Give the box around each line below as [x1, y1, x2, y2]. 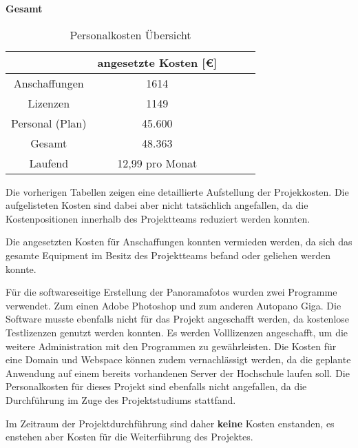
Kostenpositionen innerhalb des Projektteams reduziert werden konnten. [6, 211, 310, 225]
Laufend [29, 154, 69, 171]
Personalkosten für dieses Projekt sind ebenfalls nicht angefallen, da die [6, 379, 307, 394]
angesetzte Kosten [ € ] [97, 54, 218, 70]
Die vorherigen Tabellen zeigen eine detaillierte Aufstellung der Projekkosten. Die [6, 184, 349, 198]
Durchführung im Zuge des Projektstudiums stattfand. [6, 392, 236, 407]
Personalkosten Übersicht [70, 26, 191, 43]
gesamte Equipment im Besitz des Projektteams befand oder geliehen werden [6, 247, 330, 262]
